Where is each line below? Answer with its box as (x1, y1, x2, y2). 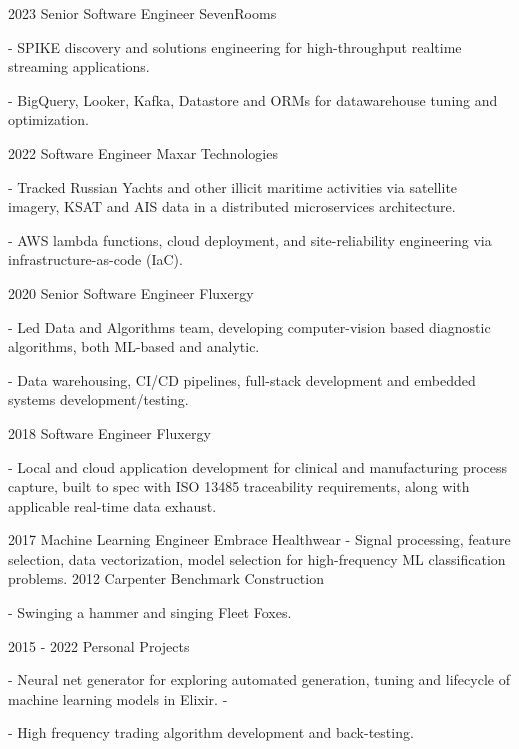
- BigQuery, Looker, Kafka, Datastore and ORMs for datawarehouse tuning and (8, 89, 498, 110)
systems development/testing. (8, 389, 189, 410)
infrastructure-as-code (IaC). (8, 249, 183, 270)
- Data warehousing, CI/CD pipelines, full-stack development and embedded (8, 369, 476, 390)
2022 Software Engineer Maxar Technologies (8, 142, 278, 163)
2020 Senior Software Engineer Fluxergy (8, 282, 254, 303)
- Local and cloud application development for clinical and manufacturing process (8, 456, 508, 477)
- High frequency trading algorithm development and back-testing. (8, 722, 414, 743)
